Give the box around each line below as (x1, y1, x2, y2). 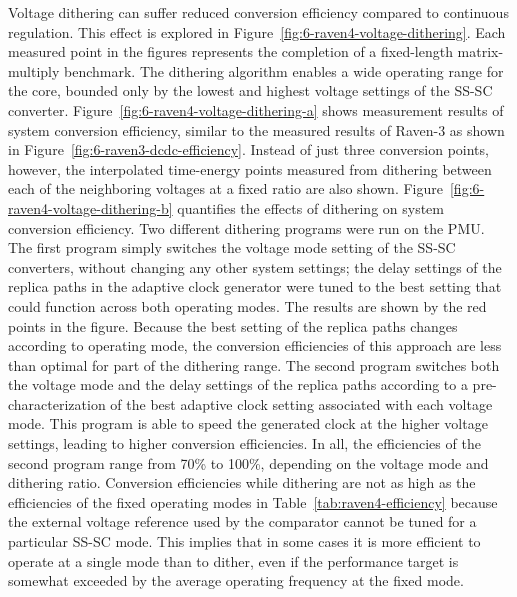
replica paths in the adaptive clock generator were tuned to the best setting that (8, 276, 502, 297)
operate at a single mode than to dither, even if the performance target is (8, 550, 459, 571)
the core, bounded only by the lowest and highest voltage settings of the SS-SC (8, 80, 493, 101)
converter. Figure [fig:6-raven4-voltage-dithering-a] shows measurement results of (8, 99, 504, 120)
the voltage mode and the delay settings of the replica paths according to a (8, 374, 468, 395)
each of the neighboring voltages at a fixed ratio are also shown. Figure (8, 178, 443, 199)
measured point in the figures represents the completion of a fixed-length (8, 41, 453, 62)
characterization (8, 393, 106, 414)
